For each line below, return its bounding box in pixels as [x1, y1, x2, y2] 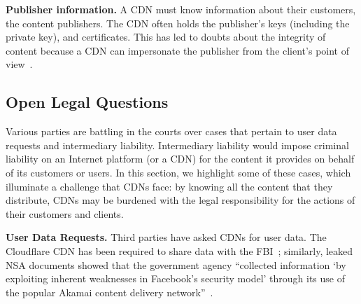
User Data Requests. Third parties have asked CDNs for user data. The [6, 230, 327, 244]
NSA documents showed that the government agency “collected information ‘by [6, 257, 346, 272]
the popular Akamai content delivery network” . [6, 284, 213, 299]
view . [6, 57, 33, 71]
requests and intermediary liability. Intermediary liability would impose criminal [6, 137, 349, 152]
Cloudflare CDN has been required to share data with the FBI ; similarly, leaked [6, 243, 353, 258]
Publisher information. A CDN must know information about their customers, [6, 2, 356, 16]
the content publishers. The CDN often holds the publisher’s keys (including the [6, 15, 350, 30]
